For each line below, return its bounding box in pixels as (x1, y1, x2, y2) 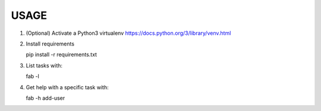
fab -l (26, 73, 40, 80)
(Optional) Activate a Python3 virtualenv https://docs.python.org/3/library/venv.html (26, 30, 231, 37)
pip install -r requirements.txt (26, 51, 97, 58)
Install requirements (26, 40, 74, 47)
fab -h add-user (26, 94, 65, 102)
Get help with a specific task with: (26, 83, 109, 91)
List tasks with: (26, 62, 62, 69)
